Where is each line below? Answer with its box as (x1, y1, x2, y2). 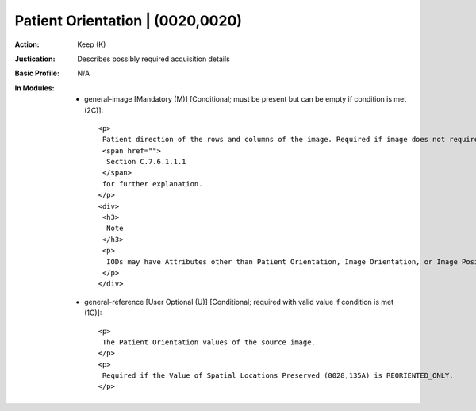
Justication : (14, 54, 56, 63)
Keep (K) (77, 40, 106, 49)
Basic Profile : (14, 68, 59, 79)
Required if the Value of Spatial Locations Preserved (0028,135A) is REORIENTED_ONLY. (102, 371, 454, 380)
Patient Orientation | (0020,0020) (14, 12, 242, 29)
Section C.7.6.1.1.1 (106, 157, 186, 167)
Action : (14, 40, 40, 49)
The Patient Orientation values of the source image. (102, 337, 317, 347)
